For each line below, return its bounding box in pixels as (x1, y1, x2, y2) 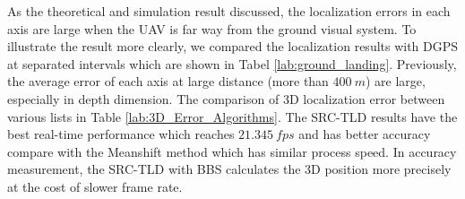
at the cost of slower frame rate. (7, 177, 183, 195)
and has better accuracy (298, 125, 431, 143)
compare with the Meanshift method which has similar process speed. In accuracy (7, 142, 457, 160)
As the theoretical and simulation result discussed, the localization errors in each (7, 2, 451, 20)
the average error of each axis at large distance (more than (7, 72, 329, 91)
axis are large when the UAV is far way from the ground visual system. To (7, 19, 417, 38)
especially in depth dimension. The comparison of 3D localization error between (7, 89, 445, 108)
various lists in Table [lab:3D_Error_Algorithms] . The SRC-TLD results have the (7, 107, 458, 125)
